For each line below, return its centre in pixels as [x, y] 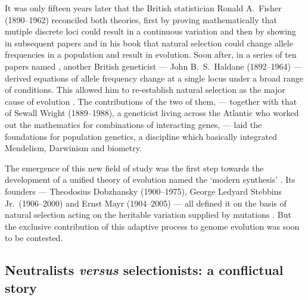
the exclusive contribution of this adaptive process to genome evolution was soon [152, 226]
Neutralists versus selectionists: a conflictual [144, 270]
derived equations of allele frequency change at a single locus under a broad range [154, 78]
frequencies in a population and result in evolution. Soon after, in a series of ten [151, 54]
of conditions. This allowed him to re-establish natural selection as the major [145, 90]
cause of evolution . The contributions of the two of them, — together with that [151, 101]
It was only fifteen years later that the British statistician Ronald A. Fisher [143, 8]
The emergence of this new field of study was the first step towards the [134, 168]
